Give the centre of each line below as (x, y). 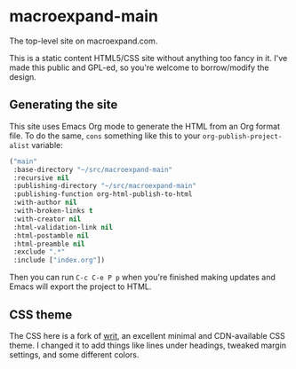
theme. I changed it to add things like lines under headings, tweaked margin (148, 345)
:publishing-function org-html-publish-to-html (103, 194)
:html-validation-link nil (63, 227)
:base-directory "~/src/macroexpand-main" (93, 169)
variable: (47, 145)
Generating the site (64, 105)
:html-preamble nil (49, 244)
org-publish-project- (242, 136)
